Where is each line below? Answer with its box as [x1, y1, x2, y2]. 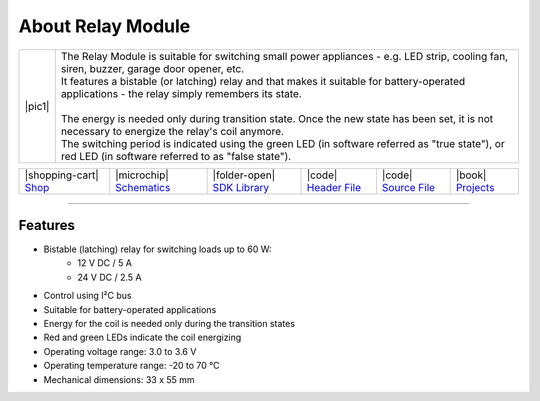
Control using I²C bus [43, 290, 132, 302]
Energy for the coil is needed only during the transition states [43, 318, 295, 330]
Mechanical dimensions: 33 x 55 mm [43, 373, 195, 385]
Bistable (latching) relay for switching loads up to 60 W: [43, 243, 272, 255]
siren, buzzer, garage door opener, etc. [60, 61, 245, 75]
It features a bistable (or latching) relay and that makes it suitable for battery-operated [60, 74, 466, 88]
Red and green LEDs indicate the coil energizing [43, 331, 242, 344]
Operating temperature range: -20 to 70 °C [43, 360, 220, 372]
